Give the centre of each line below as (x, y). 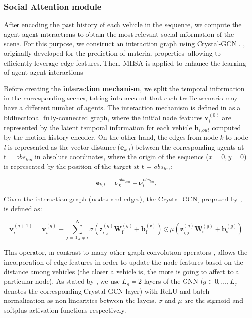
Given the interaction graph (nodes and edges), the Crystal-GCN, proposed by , (123, 199)
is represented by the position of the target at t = (78, 166)
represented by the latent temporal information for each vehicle (98, 127)
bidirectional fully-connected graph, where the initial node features (103, 117)
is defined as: (23, 208)
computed (227, 127)
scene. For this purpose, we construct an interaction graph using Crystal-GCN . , (125, 43)
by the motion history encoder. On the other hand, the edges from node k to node (126, 137)
